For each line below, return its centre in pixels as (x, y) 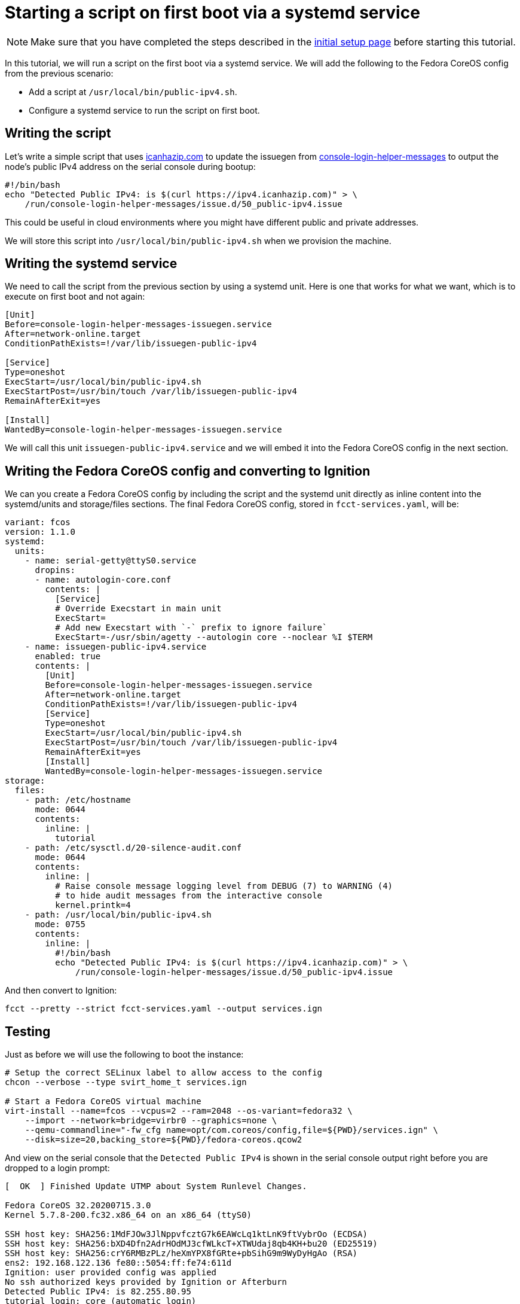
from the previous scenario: (59, 73)
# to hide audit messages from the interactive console (189, 896)
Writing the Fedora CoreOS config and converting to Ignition (188, 471)
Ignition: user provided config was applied (111, 1273)
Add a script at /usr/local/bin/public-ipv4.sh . (133, 92)
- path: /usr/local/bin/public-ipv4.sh (118, 915)
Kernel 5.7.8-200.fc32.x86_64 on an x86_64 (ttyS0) (129, 1215)
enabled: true (68, 656)
